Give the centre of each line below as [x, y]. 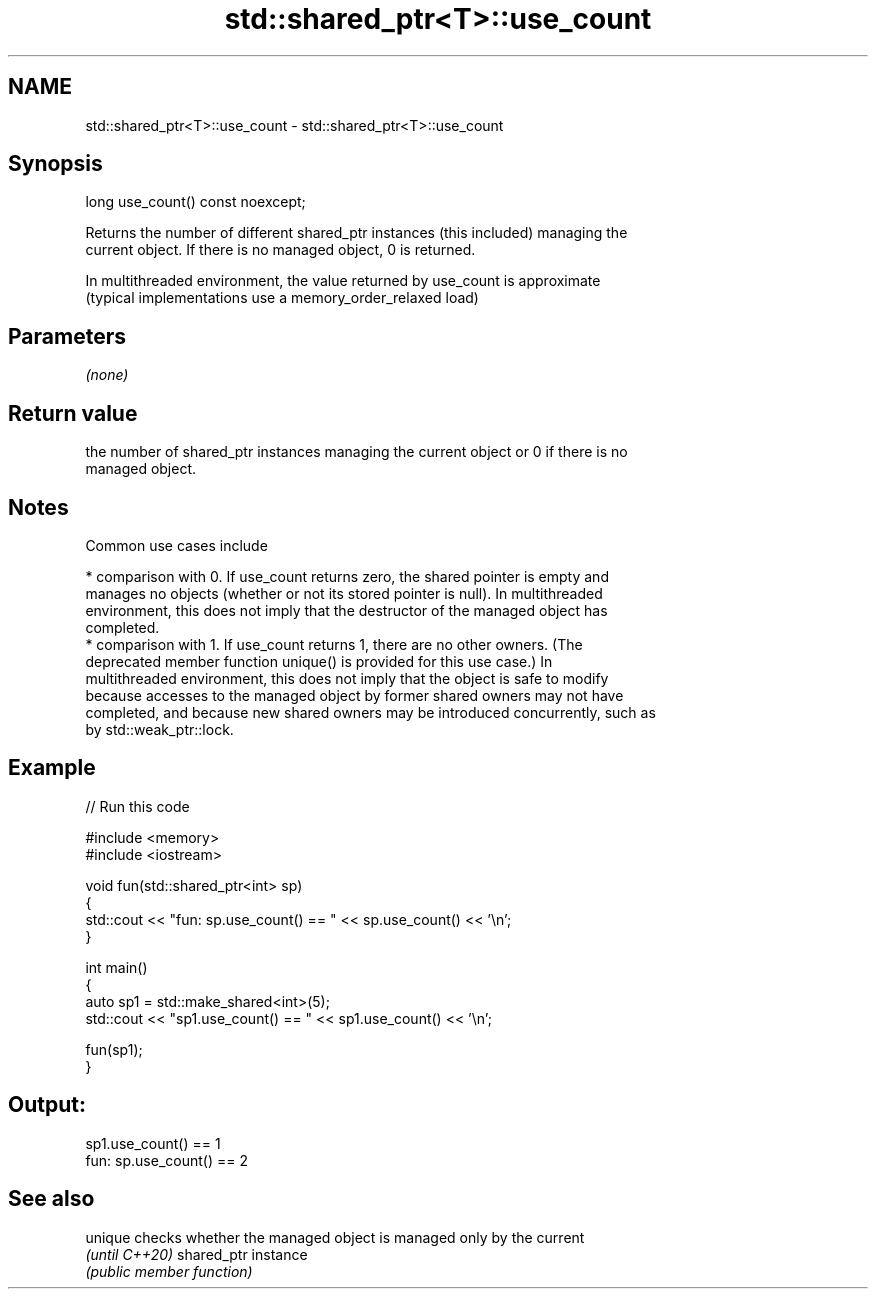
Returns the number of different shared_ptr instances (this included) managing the [356, 233]
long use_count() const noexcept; [195, 202]
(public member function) [169, 1271]
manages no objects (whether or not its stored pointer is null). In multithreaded [344, 593]
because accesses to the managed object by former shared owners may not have [354, 695]
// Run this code [137, 806]
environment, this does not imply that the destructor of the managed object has [346, 610]
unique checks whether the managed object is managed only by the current [335, 1237]
